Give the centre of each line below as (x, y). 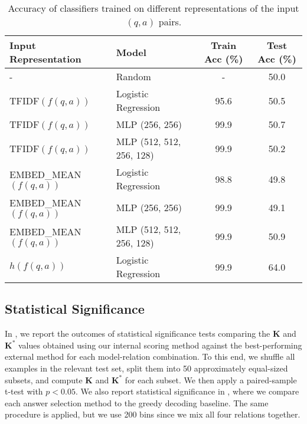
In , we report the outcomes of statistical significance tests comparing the (138, 333)
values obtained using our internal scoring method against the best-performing (160, 345)
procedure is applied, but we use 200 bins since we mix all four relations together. (153, 414)
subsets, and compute (44, 379)
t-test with (24, 391)
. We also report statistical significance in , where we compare (187, 391)
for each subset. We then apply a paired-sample (211, 379)
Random (133, 76)
